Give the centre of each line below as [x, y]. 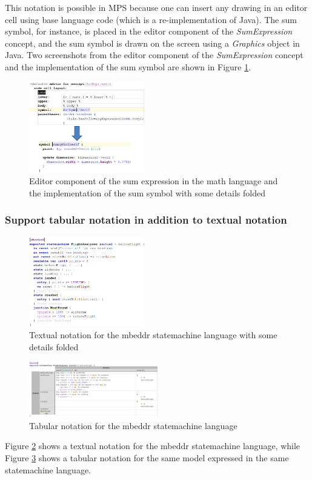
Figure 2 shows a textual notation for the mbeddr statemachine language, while [153, 446]
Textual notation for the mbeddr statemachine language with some [153, 335]
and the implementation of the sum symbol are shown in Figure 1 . [128, 66]
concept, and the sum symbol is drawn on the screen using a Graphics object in [152, 43]
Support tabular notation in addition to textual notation [146, 220]
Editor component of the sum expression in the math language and [154, 181]
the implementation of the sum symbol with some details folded [147, 192]
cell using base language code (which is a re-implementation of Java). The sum [151, 19]
